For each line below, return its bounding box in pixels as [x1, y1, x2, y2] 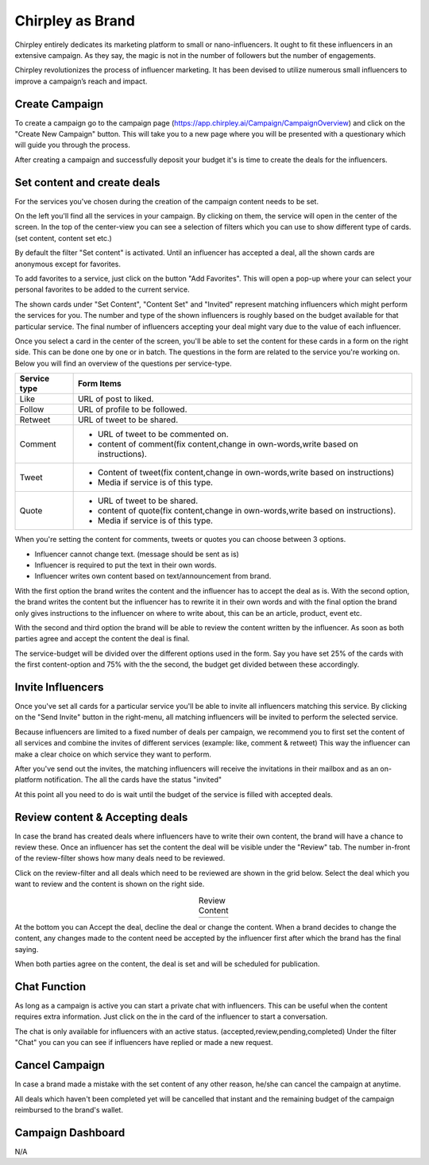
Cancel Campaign [14, 1059, 105, 1072]
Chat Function [14, 980, 87, 993]
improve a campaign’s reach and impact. [14, 76, 148, 86]
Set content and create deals [14, 176, 160, 189]
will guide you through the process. [14, 140, 131, 150]
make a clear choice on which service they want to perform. [14, 749, 212, 759]
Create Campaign [14, 97, 104, 110]
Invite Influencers [14, 680, 104, 694]
